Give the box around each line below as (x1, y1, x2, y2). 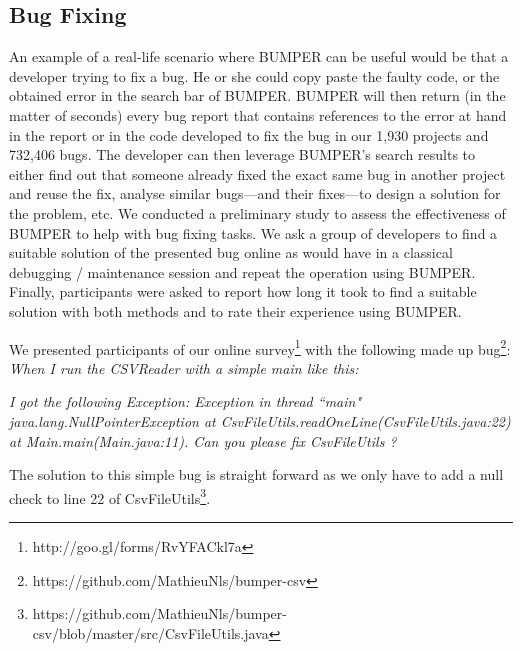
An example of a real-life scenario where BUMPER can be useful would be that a (9, 46, 509, 67)
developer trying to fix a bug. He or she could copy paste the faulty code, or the (9, 65, 500, 86)
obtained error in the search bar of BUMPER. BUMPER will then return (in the (9, 85, 506, 106)
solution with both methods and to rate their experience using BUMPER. (9, 300, 462, 321)
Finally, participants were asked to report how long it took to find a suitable (9, 281, 477, 302)
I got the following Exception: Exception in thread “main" (9, 391, 362, 412)
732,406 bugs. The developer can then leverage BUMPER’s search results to (9, 144, 476, 165)
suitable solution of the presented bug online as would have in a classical (9, 242, 453, 263)
